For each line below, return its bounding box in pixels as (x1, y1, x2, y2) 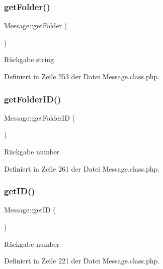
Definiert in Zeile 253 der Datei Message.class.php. (4, 71, 160, 81)
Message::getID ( (4, 204, 56, 215)
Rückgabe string (4, 54, 54, 65)
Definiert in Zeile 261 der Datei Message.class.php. (4, 163, 160, 174)
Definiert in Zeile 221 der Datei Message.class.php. (4, 255, 160, 266)
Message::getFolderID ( (4, 112, 75, 123)
